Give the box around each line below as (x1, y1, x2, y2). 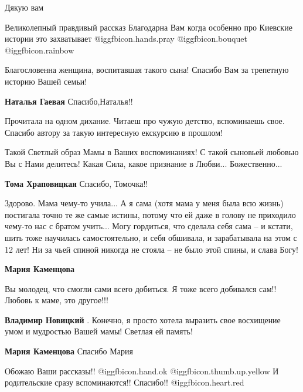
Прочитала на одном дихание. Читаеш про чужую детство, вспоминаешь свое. (5, 115, 285, 127)
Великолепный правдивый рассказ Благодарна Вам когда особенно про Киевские (5, 21, 292, 33)
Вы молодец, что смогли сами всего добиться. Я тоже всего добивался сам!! (5, 282, 277, 294)
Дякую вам (5, 1, 44, 13)
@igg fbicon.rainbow (5, 43, 74, 56)
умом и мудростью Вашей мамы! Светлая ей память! (5, 325, 193, 337)
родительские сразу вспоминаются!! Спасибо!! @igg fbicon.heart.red (5, 376, 244, 388)
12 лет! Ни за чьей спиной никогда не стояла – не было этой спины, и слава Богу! (5, 243, 299, 255)
